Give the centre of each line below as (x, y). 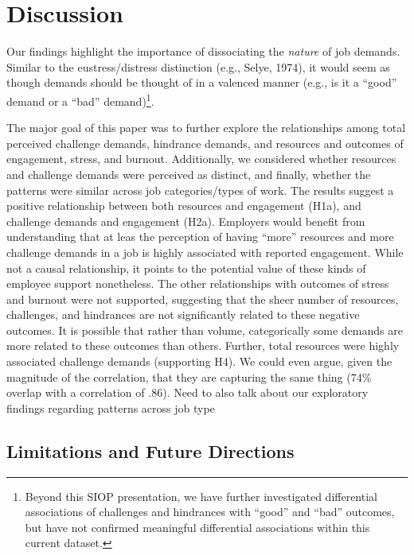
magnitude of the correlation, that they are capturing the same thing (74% (189, 376)
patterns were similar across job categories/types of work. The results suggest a (200, 190)
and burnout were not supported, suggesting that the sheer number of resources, (203, 299)
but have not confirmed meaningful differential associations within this (197, 527)
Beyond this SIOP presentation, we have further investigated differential (201, 496)
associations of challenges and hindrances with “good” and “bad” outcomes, (210, 512)
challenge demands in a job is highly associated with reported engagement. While (205, 252)
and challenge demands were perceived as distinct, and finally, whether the (189, 174)
